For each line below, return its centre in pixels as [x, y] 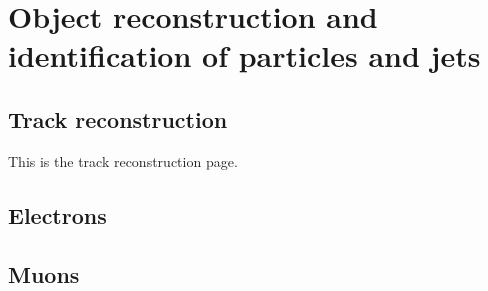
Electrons [57, 214]
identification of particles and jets [244, 55]
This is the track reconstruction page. [123, 160]
